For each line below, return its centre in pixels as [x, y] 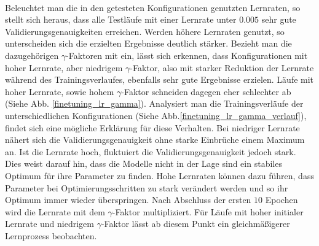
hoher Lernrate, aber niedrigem [64, 67]
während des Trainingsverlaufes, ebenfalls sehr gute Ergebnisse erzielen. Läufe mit [159, 79]
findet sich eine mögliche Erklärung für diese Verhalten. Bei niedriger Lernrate [152, 127]
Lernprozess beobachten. [51, 235]
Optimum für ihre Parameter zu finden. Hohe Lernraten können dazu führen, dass [159, 175]
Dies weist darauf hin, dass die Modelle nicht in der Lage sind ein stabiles [144, 163]
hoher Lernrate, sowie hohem [60, 91]
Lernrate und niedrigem [49, 224]
